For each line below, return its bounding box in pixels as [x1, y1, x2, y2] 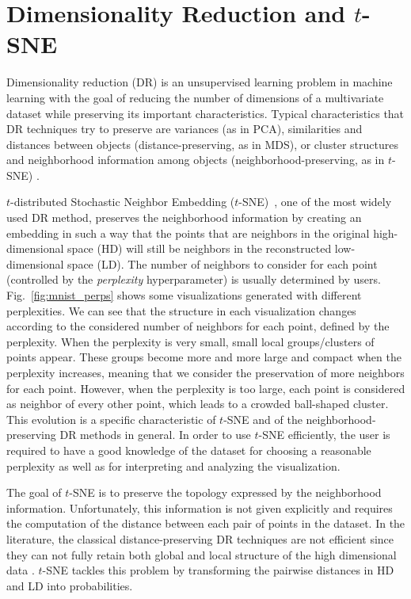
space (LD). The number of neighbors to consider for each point [67, 255, 378, 272]
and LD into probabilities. [6, 577, 133, 593]
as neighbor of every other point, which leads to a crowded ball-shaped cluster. [6, 395, 389, 412]
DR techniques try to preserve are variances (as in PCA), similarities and [6, 120, 363, 137]
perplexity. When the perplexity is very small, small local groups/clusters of [6, 333, 375, 349]
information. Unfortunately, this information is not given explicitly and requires [6, 499, 393, 516]
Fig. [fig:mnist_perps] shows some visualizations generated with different [6, 287, 362, 303]
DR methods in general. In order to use [59, 426, 251, 443]
